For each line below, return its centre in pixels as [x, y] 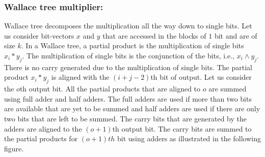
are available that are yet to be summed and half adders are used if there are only [132, 108]
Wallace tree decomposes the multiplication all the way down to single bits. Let [128, 26]
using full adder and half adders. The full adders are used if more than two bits [128, 98]
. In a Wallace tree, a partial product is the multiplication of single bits [132, 45]
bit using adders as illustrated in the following [189, 138]
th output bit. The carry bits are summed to [182, 128]
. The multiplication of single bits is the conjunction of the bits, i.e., [128, 55]
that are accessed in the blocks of [154, 35]
